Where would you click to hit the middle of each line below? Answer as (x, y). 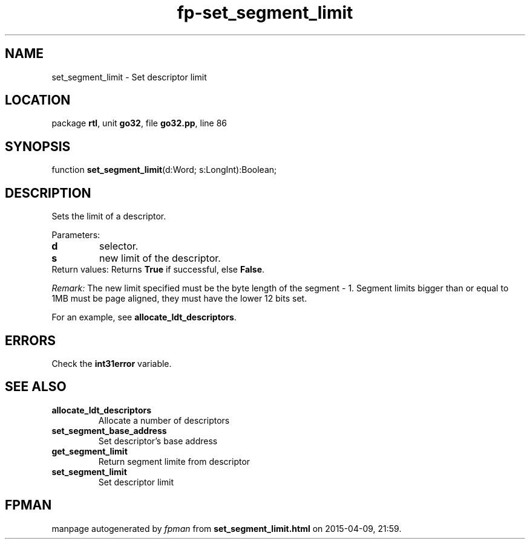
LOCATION (38, 100)
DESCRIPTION (48, 193)
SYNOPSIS (38, 146)
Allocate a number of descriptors (164, 420)
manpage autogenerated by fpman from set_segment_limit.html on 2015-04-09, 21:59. (227, 528)
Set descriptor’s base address (158, 441)
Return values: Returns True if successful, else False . (158, 270)
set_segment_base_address (109, 430)
